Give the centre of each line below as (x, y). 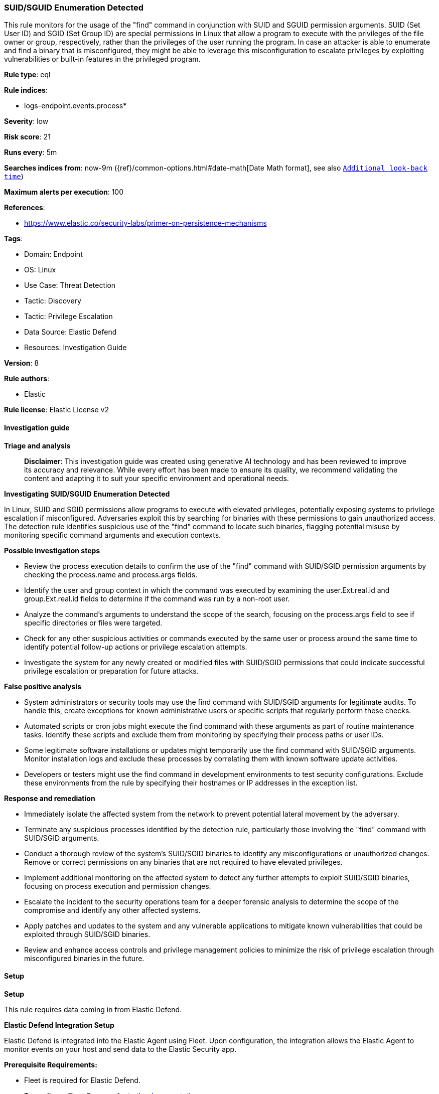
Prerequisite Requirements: (51, 1064)
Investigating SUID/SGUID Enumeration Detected (87, 494)
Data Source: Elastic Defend (70, 332)
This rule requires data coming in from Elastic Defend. (93, 1009)
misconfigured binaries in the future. (84, 958)
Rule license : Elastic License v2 (56, 410)
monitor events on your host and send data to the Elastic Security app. (120, 1049)
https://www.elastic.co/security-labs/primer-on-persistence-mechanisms (145, 223)
